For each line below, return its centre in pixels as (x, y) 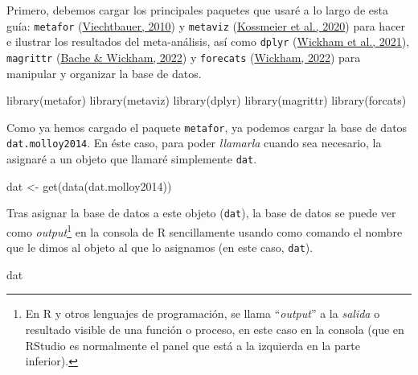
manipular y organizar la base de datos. (104, 73)
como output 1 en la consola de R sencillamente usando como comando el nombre (205, 230)
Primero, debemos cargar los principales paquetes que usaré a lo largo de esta (197, 10)
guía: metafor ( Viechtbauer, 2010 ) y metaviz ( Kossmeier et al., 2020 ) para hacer (206, 25)
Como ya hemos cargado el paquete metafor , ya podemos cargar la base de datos (207, 127)
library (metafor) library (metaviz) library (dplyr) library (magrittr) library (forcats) (207, 100)
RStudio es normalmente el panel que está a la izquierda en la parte (193, 345)
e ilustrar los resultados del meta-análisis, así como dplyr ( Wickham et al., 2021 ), (208, 41)
